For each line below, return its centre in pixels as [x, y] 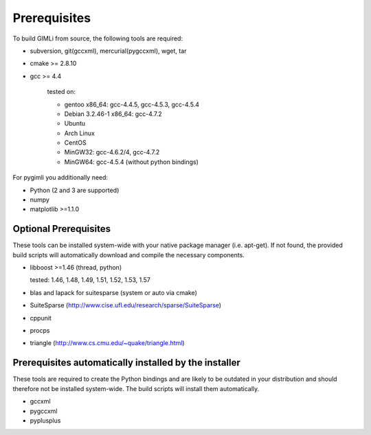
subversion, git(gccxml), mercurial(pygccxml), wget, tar [108, 51]
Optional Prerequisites [62, 229]
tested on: [61, 92]
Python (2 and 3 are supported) [75, 190]
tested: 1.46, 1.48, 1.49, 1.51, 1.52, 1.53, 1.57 [90, 280]
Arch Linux [80, 133]
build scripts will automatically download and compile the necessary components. [129, 255]
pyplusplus [45, 420]
